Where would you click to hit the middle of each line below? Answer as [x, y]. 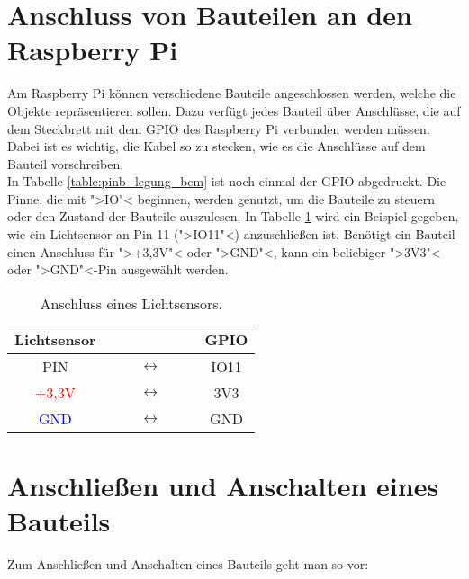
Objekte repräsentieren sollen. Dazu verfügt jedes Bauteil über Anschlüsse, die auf [234, 110]
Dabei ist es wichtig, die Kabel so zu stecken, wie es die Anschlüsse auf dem [216, 146]
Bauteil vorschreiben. [66, 163]
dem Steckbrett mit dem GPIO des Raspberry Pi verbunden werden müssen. [219, 128]
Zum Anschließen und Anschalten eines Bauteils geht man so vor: [188, 564]
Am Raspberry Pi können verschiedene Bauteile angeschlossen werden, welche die [232, 93]
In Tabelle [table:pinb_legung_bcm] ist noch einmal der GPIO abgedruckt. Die [227, 181]
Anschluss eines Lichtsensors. [131, 303]
